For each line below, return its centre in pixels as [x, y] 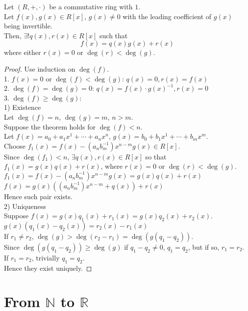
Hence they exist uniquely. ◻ [48, 268]
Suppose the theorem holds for [50, 126]
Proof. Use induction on [40, 68]
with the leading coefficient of [167, 16]
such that [114, 35]
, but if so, [204, 246]
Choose [15, 145]
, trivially [46, 257]
